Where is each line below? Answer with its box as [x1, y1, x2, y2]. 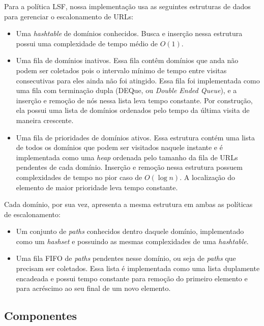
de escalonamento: [4, 209, 61, 219]
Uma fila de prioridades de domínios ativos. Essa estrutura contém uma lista [16, 132, 255, 142]
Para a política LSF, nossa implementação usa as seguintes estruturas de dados [4, 1, 251, 11]
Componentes [4, 308, 77, 323]
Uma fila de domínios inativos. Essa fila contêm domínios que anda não [16, 55, 239, 66]
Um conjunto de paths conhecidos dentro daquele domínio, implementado [16, 226, 244, 236]
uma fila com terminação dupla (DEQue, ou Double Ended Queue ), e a [16, 85, 237, 96]
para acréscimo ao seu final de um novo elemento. [16, 283, 171, 293]
